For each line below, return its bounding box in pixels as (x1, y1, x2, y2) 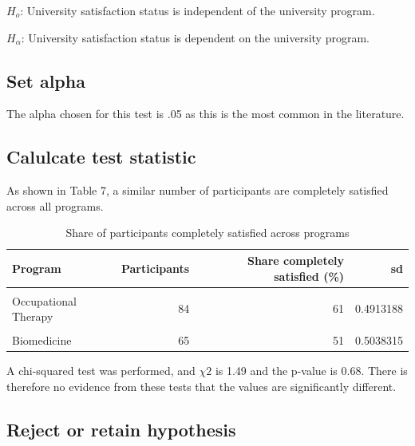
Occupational (12, 292, 77, 309)
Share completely (247, 251, 345, 268)
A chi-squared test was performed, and (6, 362, 196, 379)
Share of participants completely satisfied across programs (65, 224, 350, 241)
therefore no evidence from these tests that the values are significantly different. (6, 378, 397, 395)
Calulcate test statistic (6, 144, 196, 169)
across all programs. (6, 197, 104, 214)
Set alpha (6, 68, 85, 93)
